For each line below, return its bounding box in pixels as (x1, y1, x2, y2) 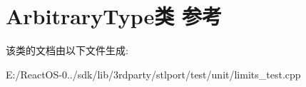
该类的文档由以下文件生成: (6, 43, 128, 58)
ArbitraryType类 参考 (6, 1, 222, 31)
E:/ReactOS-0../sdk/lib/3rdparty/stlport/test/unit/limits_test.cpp (6, 66, 301, 81)
